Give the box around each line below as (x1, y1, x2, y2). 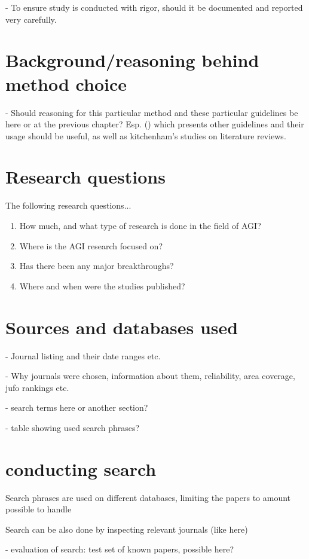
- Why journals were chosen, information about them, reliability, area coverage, (5, 369, 295, 382)
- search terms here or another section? (5, 401, 148, 414)
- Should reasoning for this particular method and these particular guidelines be (5, 106, 298, 118)
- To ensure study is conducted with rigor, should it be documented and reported (5, 1, 303, 13)
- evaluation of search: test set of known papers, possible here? (5, 543, 234, 555)
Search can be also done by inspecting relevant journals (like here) (5, 523, 248, 535)
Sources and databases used (5, 314, 238, 339)
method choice (5, 71, 127, 96)
